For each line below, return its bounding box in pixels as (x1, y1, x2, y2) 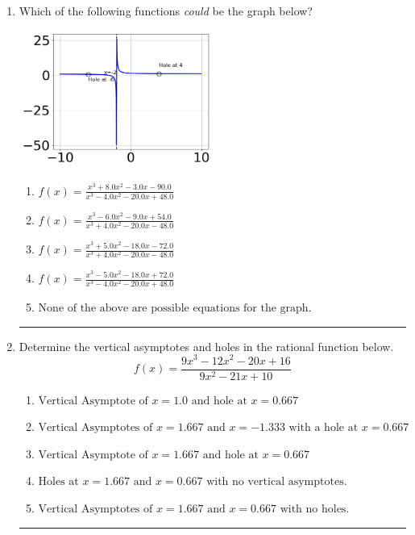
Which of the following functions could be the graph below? (19, 2, 313, 19)
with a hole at (288, 422, 359, 434)
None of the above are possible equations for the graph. (38, 303, 312, 315)
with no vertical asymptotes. (206, 476, 347, 488)
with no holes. (280, 504, 350, 515)
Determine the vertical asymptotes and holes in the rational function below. (19, 337, 394, 354)
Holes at (38, 476, 79, 488)
